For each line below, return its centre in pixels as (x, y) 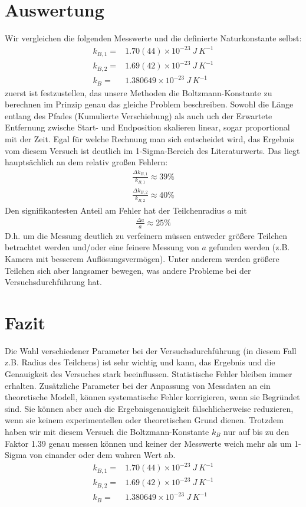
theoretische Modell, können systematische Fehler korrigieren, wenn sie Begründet (152, 397)
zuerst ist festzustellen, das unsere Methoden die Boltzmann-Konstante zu (139, 92)
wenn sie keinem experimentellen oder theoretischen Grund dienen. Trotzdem (144, 420)
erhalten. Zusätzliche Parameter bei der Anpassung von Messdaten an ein (138, 385)
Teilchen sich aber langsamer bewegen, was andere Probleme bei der (128, 270)
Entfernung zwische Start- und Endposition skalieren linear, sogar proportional (147, 127)
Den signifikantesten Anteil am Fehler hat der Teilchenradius (115, 210)
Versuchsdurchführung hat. (53, 282)
